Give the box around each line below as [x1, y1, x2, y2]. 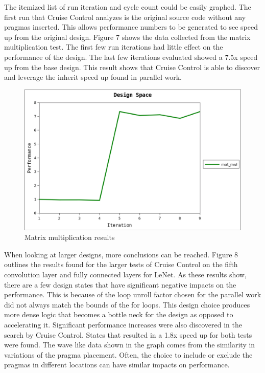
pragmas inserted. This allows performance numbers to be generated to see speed [4, 21, 258, 32]
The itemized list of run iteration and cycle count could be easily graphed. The [4, 2, 251, 12]
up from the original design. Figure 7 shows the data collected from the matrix [4, 31, 251, 42]
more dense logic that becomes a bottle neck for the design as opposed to [4, 309, 233, 320]
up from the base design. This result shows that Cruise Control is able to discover [4, 61, 260, 72]
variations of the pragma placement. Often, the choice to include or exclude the [4, 349, 253, 360]
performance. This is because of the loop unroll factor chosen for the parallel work [4, 289, 261, 300]
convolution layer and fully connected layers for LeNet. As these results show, [4, 269, 247, 280]
